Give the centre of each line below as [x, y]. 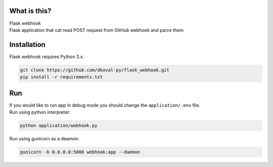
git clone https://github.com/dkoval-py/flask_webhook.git [95, 70]
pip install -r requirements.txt [61, 77]
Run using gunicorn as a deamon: [44, 139]
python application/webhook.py [59, 126]
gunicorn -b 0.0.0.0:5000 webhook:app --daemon [80, 152]
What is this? [30, 11]
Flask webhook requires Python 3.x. [47, 57]
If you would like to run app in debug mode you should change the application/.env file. [105, 105]
